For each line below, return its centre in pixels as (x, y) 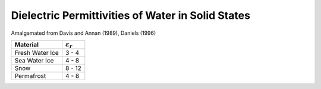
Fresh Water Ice (37, 53)
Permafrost (30, 76)
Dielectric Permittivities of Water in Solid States (131, 15)
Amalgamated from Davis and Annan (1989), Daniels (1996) (84, 33)
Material (26, 45)
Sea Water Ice (34, 61)
